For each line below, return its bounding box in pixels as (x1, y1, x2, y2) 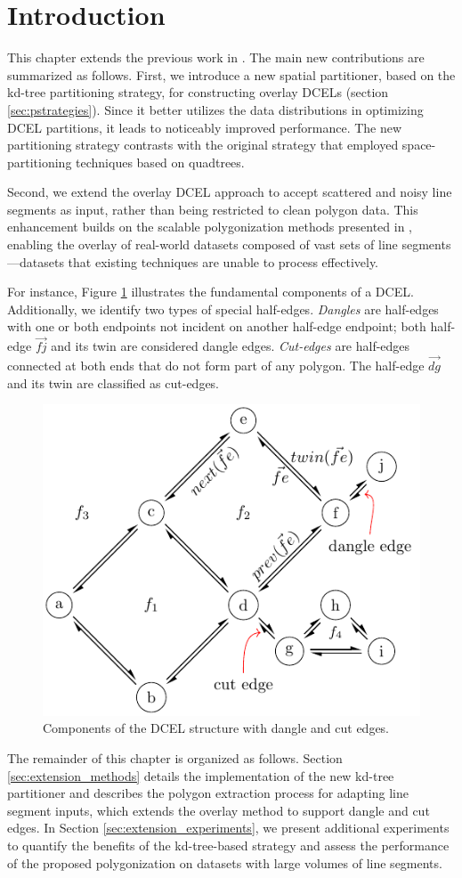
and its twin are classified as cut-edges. (7, 373, 219, 392)
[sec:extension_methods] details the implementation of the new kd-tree (7, 766, 394, 785)
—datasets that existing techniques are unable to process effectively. (7, 252, 379, 271)
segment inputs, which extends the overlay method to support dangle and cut (7, 801, 430, 819)
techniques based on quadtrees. (76, 152, 245, 171)
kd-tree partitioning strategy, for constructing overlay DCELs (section (7, 83, 389, 102)
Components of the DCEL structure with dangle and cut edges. (43, 719, 390, 737)
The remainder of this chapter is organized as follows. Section (7, 748, 343, 767)
